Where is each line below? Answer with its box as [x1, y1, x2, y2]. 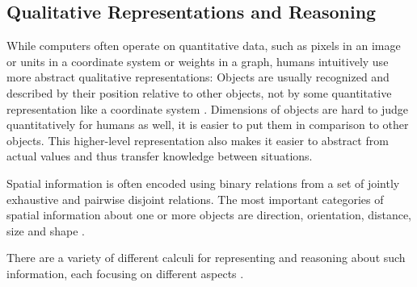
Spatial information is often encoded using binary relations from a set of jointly [6, 174, 400, 191]
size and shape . [6, 222, 85, 239]
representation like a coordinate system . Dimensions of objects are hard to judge [6, 100, 409, 117]
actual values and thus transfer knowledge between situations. [6, 148, 313, 164]
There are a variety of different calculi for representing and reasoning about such [6, 249, 406, 266]
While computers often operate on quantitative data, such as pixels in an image [6, 37, 401, 54]
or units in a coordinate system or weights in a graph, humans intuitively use [6, 52, 389, 69]
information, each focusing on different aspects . [6, 264, 244, 281]
